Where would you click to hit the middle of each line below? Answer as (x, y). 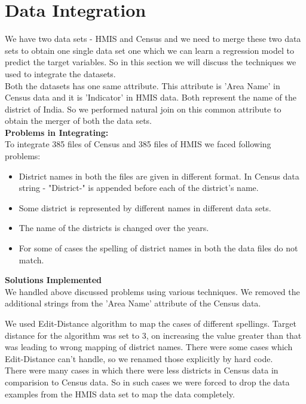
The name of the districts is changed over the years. (114, 228)
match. (31, 259)
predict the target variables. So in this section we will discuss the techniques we (151, 62)
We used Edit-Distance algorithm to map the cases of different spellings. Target (151, 323)
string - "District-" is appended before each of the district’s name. (139, 188)
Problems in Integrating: (57, 132)
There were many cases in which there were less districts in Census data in (142, 370)
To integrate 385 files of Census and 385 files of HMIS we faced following (138, 144)
